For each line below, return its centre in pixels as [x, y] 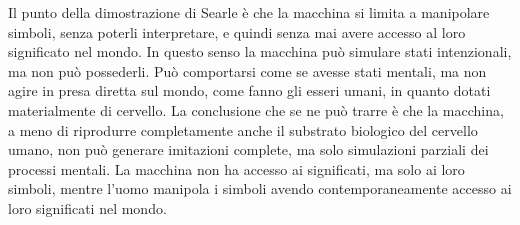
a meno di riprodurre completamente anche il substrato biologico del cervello [243, 129]
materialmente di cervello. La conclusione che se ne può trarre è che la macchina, [256, 109]
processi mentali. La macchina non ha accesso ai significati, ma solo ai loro [236, 168]
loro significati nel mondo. [87, 207]
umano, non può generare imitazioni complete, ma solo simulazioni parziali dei [248, 149]
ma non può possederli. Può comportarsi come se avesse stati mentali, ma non [247, 70]
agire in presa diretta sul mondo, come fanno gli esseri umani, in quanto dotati [249, 90]
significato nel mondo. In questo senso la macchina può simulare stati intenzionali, [260, 51]
